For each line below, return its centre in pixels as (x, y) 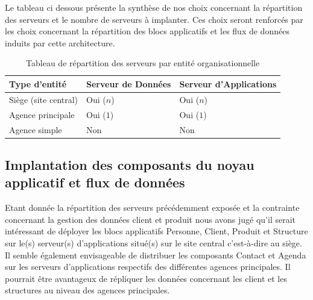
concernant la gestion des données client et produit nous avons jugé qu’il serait (150, 219)
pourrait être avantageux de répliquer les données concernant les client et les (146, 278)
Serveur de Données (129, 83)
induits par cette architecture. (60, 42)
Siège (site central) (44, 99)
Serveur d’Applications (228, 83)
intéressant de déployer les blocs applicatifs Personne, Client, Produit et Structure (156, 231)
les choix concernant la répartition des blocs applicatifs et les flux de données (147, 31)
